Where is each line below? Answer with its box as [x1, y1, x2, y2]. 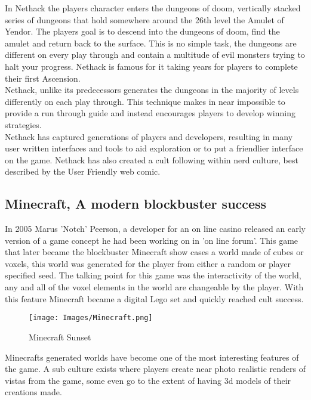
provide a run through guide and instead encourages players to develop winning [5, 107, 295, 119]
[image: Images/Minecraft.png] [29, 314, 153, 323]
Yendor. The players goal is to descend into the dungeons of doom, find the [5, 25, 280, 38]
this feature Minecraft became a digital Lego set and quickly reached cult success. [5, 292, 304, 305]
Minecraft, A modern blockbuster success [5, 194, 267, 213]
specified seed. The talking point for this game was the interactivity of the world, [5, 269, 301, 281]
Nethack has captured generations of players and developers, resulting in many [5, 130, 293, 142]
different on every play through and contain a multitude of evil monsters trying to [5, 48, 305, 61]
